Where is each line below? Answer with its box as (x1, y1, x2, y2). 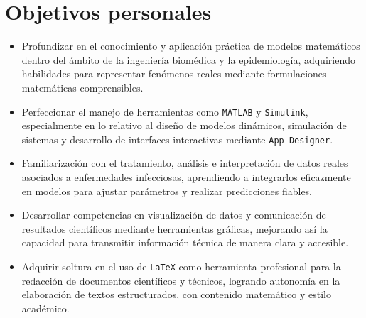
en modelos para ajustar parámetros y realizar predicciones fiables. (21, 183, 313, 198)
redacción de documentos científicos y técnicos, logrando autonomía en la (21, 273, 340, 287)
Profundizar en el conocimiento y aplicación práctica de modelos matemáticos (21, 38, 360, 53)
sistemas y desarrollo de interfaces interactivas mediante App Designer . (21, 131, 333, 146)
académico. (21, 300, 70, 315)
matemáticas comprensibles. (21, 79, 144, 94)
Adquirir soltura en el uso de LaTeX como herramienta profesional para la (21, 258, 341, 273)
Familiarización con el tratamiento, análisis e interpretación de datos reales (21, 155, 348, 170)
